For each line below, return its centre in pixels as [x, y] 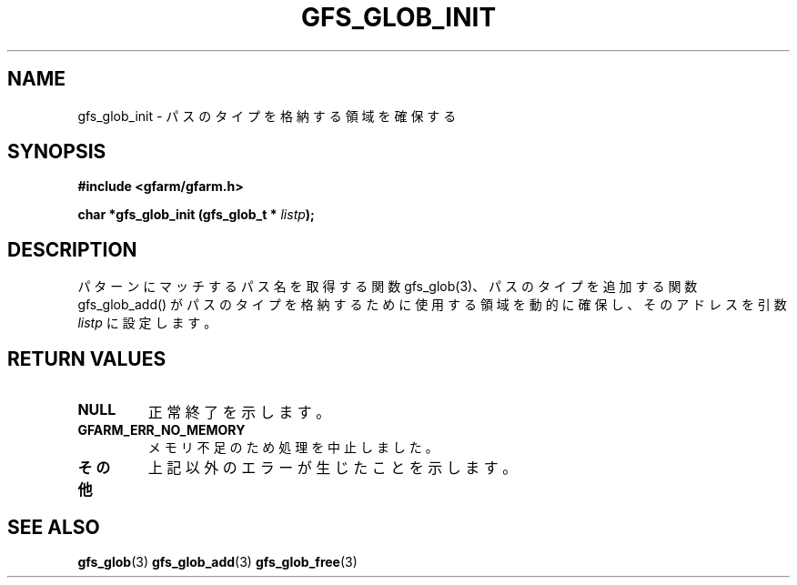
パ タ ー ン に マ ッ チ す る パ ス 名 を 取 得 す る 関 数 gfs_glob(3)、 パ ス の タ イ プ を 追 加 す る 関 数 [388, 287]
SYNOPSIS [57, 152]
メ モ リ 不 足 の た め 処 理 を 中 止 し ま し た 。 [293, 448]
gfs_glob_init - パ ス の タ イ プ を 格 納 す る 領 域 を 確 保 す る [267, 116]
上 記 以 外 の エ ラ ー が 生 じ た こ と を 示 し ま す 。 [333, 468]
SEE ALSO [54, 527]
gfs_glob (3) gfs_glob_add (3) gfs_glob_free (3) [217, 561]
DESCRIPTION [72, 249]
